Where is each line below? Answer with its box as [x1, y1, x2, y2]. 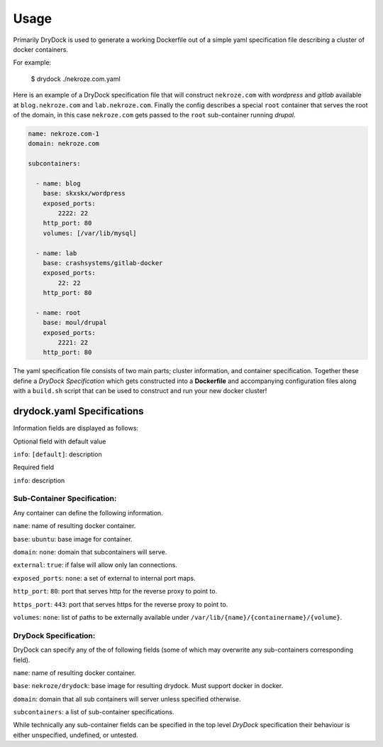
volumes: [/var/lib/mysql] [43, 229, 138, 237]
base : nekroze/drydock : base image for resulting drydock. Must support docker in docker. [13, 682, 284, 690]
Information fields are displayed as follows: [13, 424, 138, 433]
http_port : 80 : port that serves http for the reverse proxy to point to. [13, 587, 218, 596]
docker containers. [13, 45, 69, 53]
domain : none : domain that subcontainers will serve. [13, 548, 167, 557]
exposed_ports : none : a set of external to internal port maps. [13, 574, 196, 582]
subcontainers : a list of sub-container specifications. [13, 708, 174, 716]
